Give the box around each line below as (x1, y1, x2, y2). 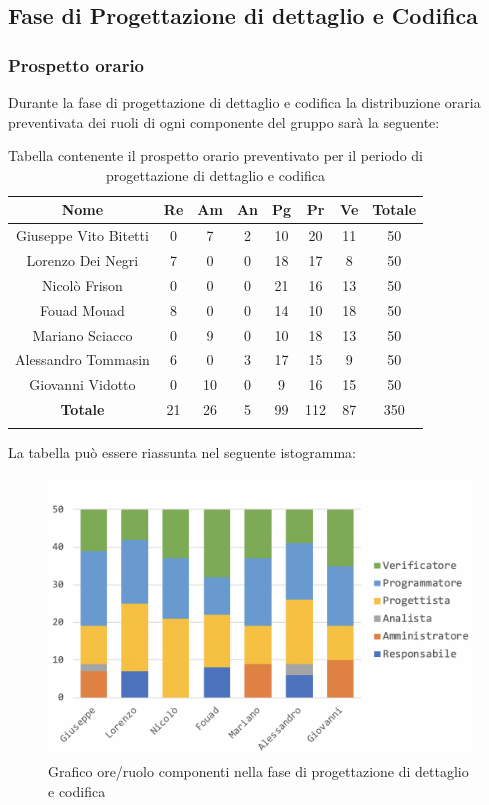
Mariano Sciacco (32, 324, 133, 345)
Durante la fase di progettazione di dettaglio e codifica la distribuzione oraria (8, 92, 481, 112)
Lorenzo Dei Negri (26, 250, 139, 271)
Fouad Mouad (40, 299, 125, 320)
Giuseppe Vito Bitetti (15, 225, 149, 246)
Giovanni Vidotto (29, 374, 136, 395)
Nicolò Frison (42, 274, 123, 295)
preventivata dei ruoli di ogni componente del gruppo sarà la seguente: (8, 111, 440, 132)
